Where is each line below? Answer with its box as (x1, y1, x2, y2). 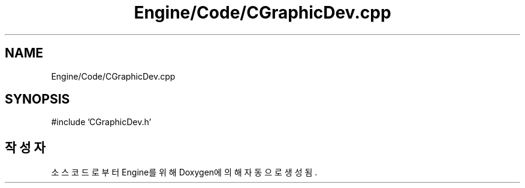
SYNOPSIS (5, 92, 70, 107)
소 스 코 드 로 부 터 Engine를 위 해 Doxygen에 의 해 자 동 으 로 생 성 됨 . (51, 167, 318, 178)
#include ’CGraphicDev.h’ (51, 117, 152, 128)
